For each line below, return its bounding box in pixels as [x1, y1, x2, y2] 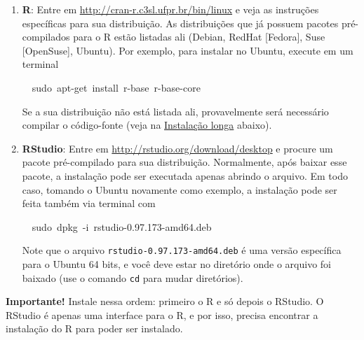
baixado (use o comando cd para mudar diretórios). [22, 270, 243, 285]
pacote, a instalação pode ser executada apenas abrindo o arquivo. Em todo [22, 168, 348, 183]
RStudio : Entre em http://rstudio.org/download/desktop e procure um [22, 141, 333, 155]
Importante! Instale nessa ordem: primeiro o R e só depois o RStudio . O [6, 294, 324, 309]
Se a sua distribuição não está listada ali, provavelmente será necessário [22, 104, 329, 118]
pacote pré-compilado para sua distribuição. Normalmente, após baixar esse [22, 155, 347, 169]
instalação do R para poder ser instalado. [6, 321, 183, 336]
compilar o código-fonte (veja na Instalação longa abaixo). [22, 118, 272, 132]
